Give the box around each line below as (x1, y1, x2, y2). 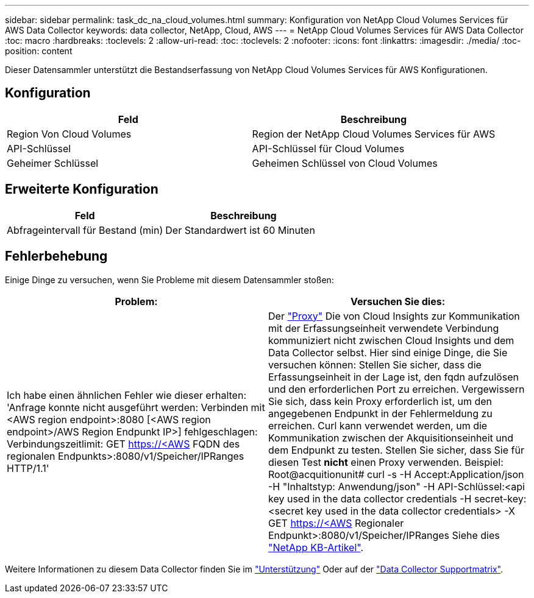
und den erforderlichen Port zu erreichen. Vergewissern (268, 382, 525, 395)
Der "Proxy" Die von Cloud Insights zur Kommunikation (268, 309, 520, 322)
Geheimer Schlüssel (7, 157, 99, 169)
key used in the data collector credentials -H (268, 492, 472, 505)
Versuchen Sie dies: (351, 295, 445, 308)
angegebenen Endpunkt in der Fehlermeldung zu (268, 407, 493, 420)
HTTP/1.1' (7, 462, 49, 474)
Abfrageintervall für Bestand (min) (7, 223, 163, 236)
